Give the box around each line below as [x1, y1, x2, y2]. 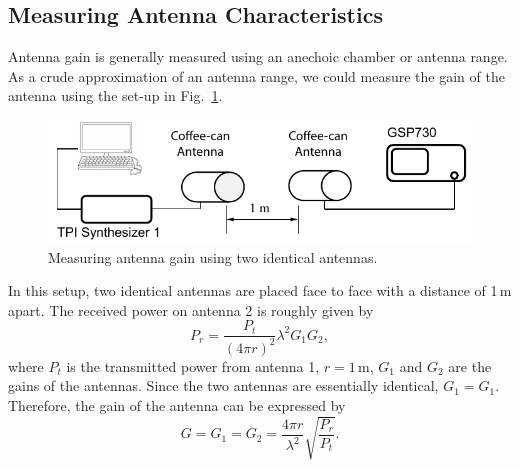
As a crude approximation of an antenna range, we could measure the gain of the [8, 65, 505, 86]
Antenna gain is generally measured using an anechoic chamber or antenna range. [8, 46, 508, 67]
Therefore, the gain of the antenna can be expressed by [8, 395, 346, 416]
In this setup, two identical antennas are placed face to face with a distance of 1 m [8, 280, 512, 301]
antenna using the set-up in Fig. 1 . [8, 85, 223, 106]
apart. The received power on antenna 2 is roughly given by [8, 299, 374, 320]
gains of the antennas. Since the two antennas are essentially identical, [8, 375, 439, 396]
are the [448, 355, 492, 376]
